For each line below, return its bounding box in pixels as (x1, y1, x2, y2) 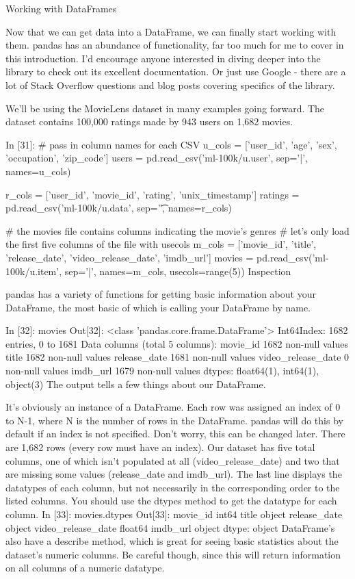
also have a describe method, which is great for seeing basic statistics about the (5, 534, 339, 548)
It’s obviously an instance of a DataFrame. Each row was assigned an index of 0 (5, 400, 341, 414)
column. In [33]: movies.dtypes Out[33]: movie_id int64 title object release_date (5, 507, 343, 521)
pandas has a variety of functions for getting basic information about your (5, 287, 316, 301)
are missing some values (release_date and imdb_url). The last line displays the (5, 467, 342, 481)
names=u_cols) (5, 164, 71, 178)
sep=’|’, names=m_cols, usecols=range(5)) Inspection (64, 263, 291, 278)
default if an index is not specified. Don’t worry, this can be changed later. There (5, 426, 345, 441)
